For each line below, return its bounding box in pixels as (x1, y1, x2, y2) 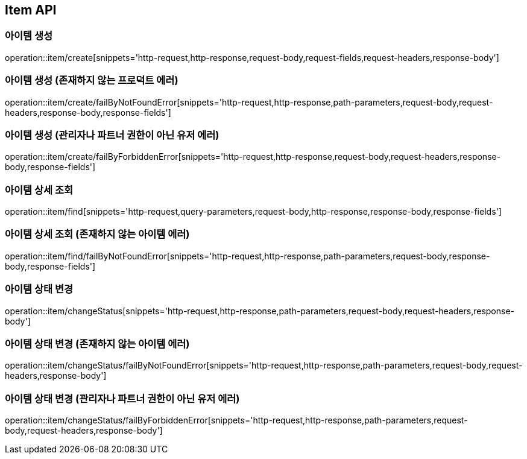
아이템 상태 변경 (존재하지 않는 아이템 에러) (5, 337, 190, 350)
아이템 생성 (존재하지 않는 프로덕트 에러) (5, 74, 178, 87)
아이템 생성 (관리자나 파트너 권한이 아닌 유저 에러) (5, 128, 219, 141)
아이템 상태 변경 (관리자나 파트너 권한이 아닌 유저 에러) (5, 392, 240, 405)
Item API (5, 2, 57, 17)
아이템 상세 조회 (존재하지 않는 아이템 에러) (5, 228, 190, 241)
